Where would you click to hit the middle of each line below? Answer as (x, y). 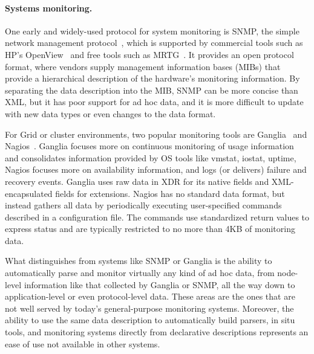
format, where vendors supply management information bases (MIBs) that (143, 66)
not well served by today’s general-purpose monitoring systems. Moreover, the (149, 308)
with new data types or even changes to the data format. (110, 113)
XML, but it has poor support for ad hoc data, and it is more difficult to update (154, 102)
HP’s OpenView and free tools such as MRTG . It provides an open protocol (149, 54)
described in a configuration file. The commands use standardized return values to (157, 217)
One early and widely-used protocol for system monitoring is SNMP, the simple (152, 31)
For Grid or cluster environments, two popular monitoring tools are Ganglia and (156, 134)
